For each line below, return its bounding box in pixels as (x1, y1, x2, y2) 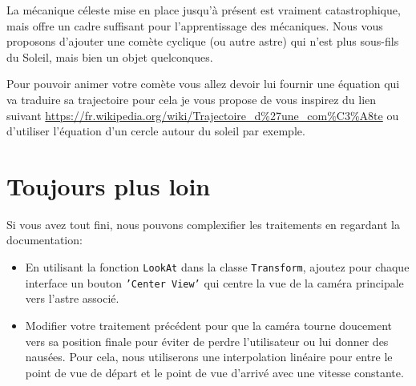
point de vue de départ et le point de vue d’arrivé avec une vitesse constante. (25, 364, 404, 380)
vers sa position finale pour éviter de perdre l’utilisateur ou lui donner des (25, 332, 389, 349)
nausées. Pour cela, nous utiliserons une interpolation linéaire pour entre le (25, 348, 393, 365)
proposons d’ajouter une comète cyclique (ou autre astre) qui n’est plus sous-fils (6, 33, 399, 50)
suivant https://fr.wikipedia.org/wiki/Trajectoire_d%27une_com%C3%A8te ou (6, 107, 399, 123)
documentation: (6, 231, 83, 248)
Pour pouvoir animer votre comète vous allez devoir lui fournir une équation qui (6, 75, 400, 92)
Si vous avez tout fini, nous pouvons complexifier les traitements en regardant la (6, 215, 400, 232)
